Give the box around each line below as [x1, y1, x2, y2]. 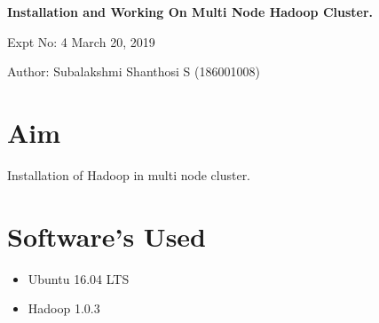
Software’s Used [7, 217, 207, 254]
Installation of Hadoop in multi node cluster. [7, 165, 251, 184]
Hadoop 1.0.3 [28, 299, 100, 318]
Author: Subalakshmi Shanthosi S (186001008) [7, 62, 260, 81]
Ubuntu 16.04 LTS [28, 269, 130, 288]
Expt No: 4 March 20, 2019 [7, 32, 155, 51]
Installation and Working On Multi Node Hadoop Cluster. [7, 3, 374, 20]
